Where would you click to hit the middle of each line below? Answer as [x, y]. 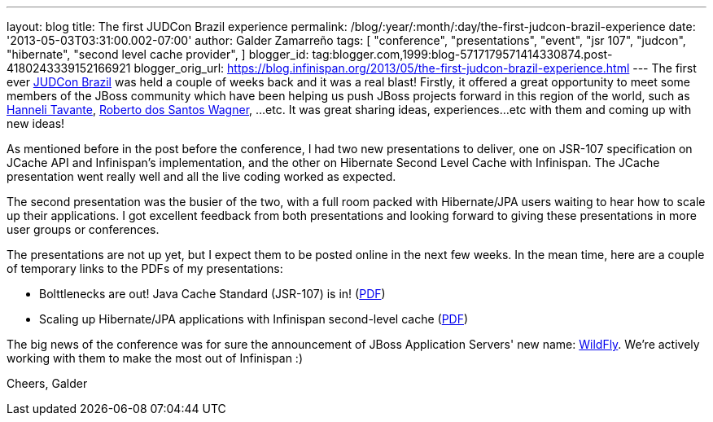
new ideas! [36, 123]
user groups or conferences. [83, 229]
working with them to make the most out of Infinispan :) [155, 358]
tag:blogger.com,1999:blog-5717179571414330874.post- [462, 54]
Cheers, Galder [47, 383]
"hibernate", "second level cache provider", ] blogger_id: [158, 54]
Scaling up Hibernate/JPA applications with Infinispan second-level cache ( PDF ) [254, 319]
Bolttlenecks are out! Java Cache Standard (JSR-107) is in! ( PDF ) [212, 294]
